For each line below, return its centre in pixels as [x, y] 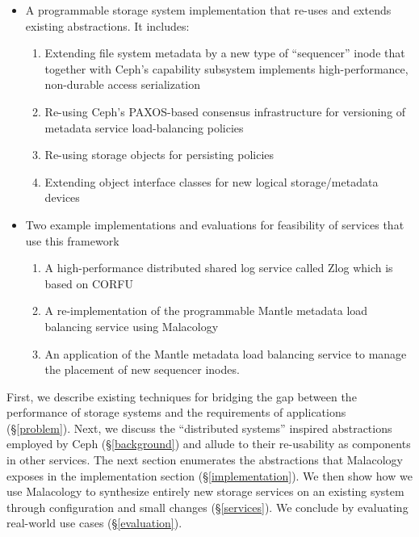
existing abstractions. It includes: [107, 25]
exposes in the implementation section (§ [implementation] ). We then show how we [209, 475]
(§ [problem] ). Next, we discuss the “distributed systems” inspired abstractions [199, 428]
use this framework [72, 240]
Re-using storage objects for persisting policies [159, 155]
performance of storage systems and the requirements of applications [176, 412]
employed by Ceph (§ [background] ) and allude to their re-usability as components [209, 444]
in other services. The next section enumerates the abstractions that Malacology [205, 460]
